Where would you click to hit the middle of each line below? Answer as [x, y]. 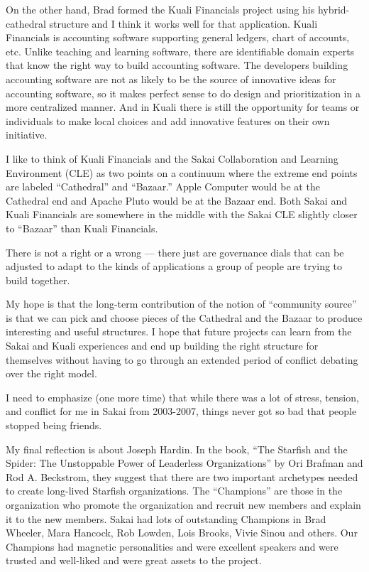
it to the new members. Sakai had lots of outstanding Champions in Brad [166, 518]
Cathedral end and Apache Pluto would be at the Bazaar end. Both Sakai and [176, 200]
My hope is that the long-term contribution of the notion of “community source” [181, 304]
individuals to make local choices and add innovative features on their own [168, 120]
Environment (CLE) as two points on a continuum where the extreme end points [182, 172]
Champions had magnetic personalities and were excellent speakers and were [172, 546]
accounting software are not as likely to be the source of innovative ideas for [171, 79]
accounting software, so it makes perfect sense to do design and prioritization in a [183, 93]
